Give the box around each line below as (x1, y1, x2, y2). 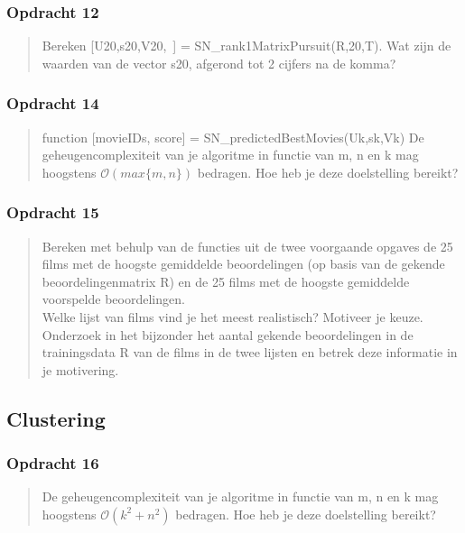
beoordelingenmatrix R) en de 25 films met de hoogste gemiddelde (42, 271, 410, 290)
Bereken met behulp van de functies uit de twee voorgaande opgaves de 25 (42, 236, 453, 255)
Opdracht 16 (6, 452, 99, 474)
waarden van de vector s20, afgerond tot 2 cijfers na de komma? (42, 53, 396, 72)
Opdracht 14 (6, 92, 99, 115)
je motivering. (42, 360, 119, 379)
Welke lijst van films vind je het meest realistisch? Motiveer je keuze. (42, 308, 423, 326)
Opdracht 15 (6, 201, 99, 224)
